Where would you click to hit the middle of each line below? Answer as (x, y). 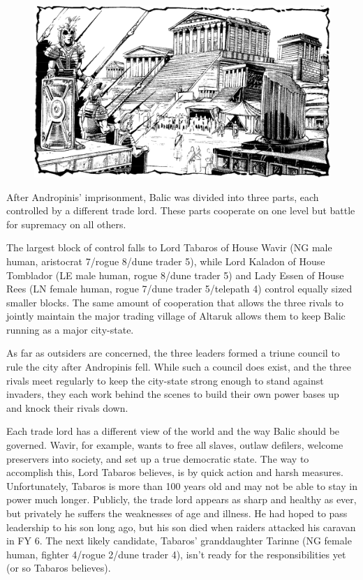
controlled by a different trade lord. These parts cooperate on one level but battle (181, 210)
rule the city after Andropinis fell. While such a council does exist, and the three (179, 367)
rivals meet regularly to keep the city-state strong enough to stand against (165, 380)
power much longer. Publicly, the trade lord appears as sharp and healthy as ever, (181, 499)
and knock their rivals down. (67, 407)
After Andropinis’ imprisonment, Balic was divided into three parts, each (163, 196)
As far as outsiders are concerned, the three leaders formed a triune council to (173, 353)
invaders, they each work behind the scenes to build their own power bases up (173, 394)
